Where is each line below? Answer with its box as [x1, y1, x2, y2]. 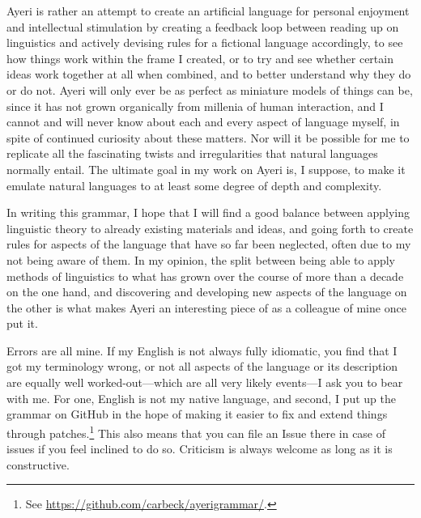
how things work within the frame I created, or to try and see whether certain [6, 49, 393, 66]
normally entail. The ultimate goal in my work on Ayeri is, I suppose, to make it [6, 160, 406, 177]
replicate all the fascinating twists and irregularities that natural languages [6, 145, 378, 162]
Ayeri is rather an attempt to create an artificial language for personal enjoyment [6, 2, 410, 19]
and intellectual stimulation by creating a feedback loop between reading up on [6, 18, 399, 35]
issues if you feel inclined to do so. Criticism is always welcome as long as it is [6, 440, 393, 457]
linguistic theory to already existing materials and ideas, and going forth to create [6, 219, 414, 236]
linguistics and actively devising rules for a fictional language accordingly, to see [6, 34, 403, 51]
